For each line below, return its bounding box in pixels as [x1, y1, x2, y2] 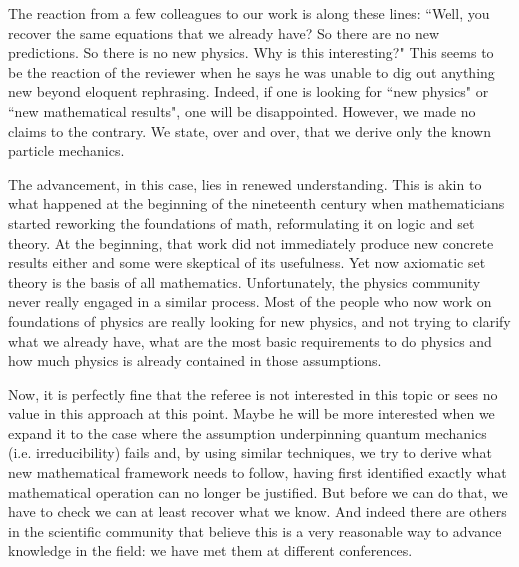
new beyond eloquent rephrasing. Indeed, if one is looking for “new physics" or [8, 81, 489, 102]
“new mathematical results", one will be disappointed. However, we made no [8, 100, 476, 121]
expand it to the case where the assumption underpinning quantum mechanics [8, 422, 487, 443]
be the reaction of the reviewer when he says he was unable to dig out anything [8, 61, 495, 82]
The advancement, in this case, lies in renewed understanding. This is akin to [8, 173, 482, 194]
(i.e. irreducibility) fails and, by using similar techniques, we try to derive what [8, 442, 492, 463]
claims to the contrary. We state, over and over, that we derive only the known [8, 120, 491, 141]
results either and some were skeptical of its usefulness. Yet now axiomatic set [8, 252, 486, 273]
